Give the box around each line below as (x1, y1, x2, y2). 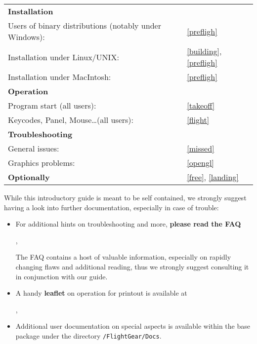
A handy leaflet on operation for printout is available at (15, 288, 187, 298)
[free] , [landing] (187, 171, 239, 183)
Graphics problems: (8, 157, 75, 168)
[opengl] (187, 157, 214, 168)
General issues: (8, 143, 59, 154)
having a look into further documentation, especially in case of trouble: (4, 202, 219, 212)
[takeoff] (187, 100, 215, 111)
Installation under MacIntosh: (8, 71, 111, 82)
